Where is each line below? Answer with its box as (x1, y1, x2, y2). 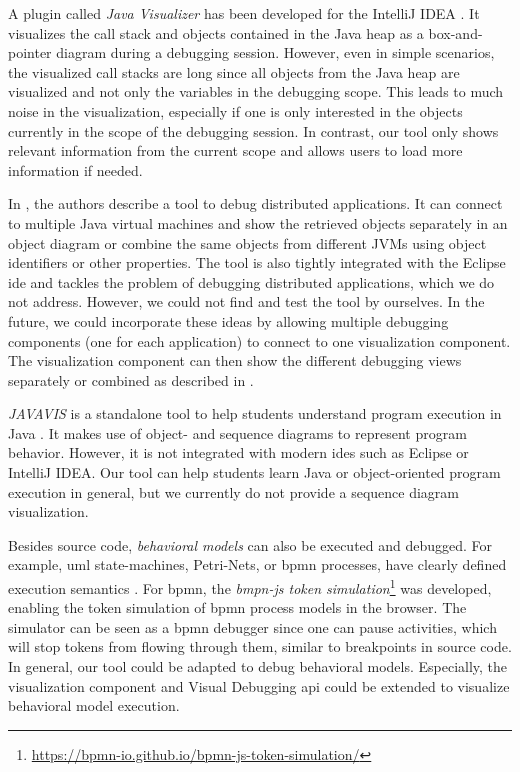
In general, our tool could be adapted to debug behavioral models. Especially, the (8, 656, 508, 677)
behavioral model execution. (8, 695, 180, 716)
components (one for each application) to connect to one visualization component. (8, 330, 511, 351)
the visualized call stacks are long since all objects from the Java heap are (8, 61, 460, 82)
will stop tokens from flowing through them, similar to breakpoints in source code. (8, 636, 512, 657)
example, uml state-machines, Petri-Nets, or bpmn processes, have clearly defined (8, 554, 507, 575)
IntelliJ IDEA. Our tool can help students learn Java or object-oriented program (8, 462, 501, 483)
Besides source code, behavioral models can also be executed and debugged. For (8, 534, 493, 555)
